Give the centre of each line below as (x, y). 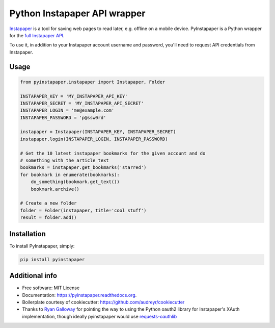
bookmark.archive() (55, 189)
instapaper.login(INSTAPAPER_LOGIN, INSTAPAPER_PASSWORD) (94, 139)
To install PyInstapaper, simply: (42, 246)
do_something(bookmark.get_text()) (75, 182)
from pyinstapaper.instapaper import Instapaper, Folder (93, 82)
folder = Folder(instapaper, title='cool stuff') (83, 210)
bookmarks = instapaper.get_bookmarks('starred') (83, 168)
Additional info (33, 276)
